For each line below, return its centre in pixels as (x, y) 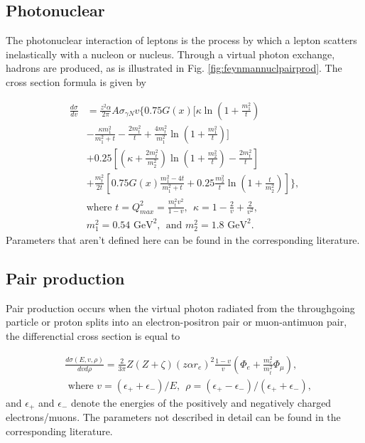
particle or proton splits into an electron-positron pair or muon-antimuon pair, (176, 322)
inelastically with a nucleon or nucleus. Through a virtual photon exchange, (170, 54)
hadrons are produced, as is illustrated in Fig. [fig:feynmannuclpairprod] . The (174, 68)
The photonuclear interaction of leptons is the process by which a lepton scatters (181, 40)
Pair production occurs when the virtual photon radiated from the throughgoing (180, 308)
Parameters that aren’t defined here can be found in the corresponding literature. (183, 240)
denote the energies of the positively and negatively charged (201, 402)
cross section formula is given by (76, 81)
